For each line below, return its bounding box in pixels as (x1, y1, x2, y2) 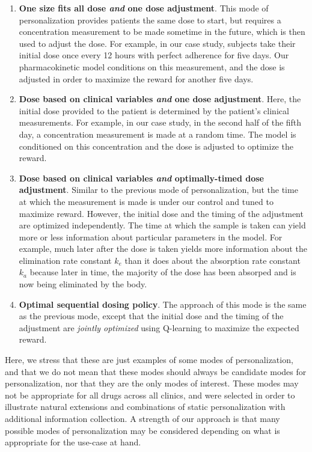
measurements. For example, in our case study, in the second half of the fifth (19, 116, 302, 129)
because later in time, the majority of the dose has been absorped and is (29, 266, 296, 278)
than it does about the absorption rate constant (124, 254, 301, 266)
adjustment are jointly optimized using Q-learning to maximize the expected (19, 321, 299, 334)
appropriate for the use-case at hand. (5, 436, 141, 448)
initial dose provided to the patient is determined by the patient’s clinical (19, 104, 289, 117)
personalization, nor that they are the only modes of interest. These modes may (5, 377, 299, 389)
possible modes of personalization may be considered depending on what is (5, 424, 280, 436)
